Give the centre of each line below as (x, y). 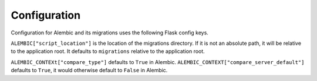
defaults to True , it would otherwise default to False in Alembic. (89, 71)
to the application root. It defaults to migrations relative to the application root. (108, 51)
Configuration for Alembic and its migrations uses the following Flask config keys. (109, 33)
